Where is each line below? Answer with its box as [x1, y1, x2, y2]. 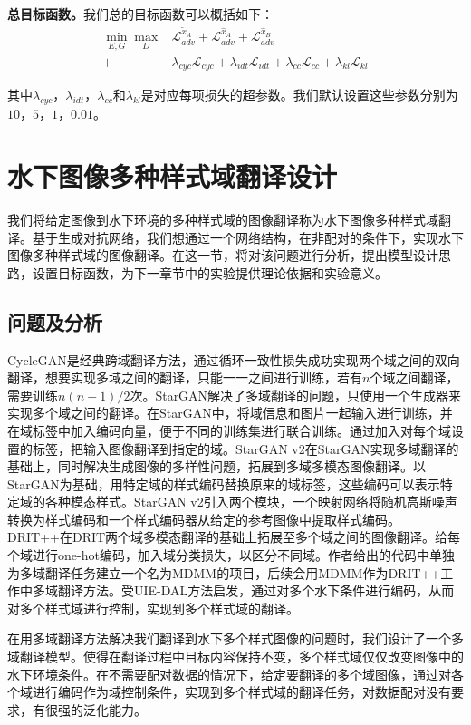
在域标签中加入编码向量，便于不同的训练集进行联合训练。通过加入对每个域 [7, 420, 451, 440]
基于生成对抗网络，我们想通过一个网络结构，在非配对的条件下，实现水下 [32, 227, 464, 246]
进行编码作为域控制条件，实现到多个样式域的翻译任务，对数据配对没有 [32, 682, 451, 701]
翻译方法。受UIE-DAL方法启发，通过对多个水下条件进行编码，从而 [57, 581, 455, 600]
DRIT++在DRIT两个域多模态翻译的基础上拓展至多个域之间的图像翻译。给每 [7, 527, 461, 546]
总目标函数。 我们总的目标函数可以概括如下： [7, 5, 274, 23]
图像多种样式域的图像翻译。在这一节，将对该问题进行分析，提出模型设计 [7, 246, 438, 265]
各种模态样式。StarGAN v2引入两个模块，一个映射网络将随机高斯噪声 [44, 492, 457, 511]
